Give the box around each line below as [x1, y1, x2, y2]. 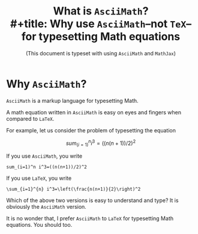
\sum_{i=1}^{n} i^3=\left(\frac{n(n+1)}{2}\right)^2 [6, 186, 141, 192]
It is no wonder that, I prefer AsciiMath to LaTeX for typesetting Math [6, 215, 174, 222]
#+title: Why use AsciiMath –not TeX [10, 17, 187, 31]
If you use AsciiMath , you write [6, 152, 83, 160]
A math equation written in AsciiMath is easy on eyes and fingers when [6, 108, 182, 115]
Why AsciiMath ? [6, 77, 87, 91]
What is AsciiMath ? [53, 4, 149, 18]
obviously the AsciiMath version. [6, 203, 87, 211]
